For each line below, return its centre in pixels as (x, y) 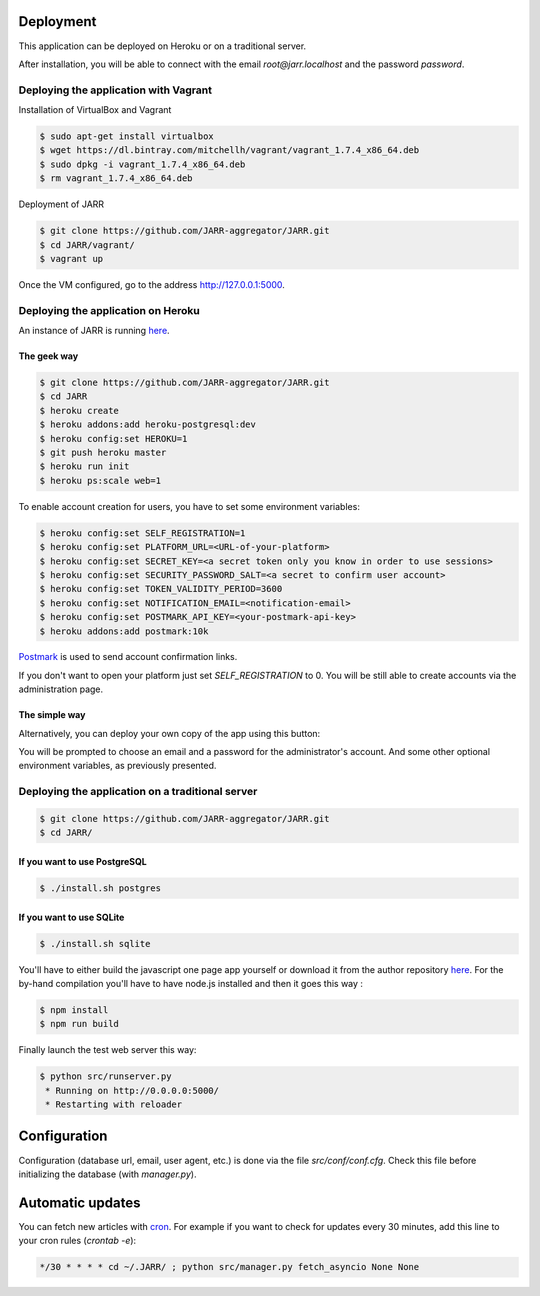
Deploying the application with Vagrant (115, 90)
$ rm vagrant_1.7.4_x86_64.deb (116, 178)
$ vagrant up (71, 258)
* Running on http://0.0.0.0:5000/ (132, 1090)
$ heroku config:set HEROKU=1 (113, 438)
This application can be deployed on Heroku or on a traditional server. (162, 46)
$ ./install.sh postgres (100, 888)
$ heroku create (79, 410)
